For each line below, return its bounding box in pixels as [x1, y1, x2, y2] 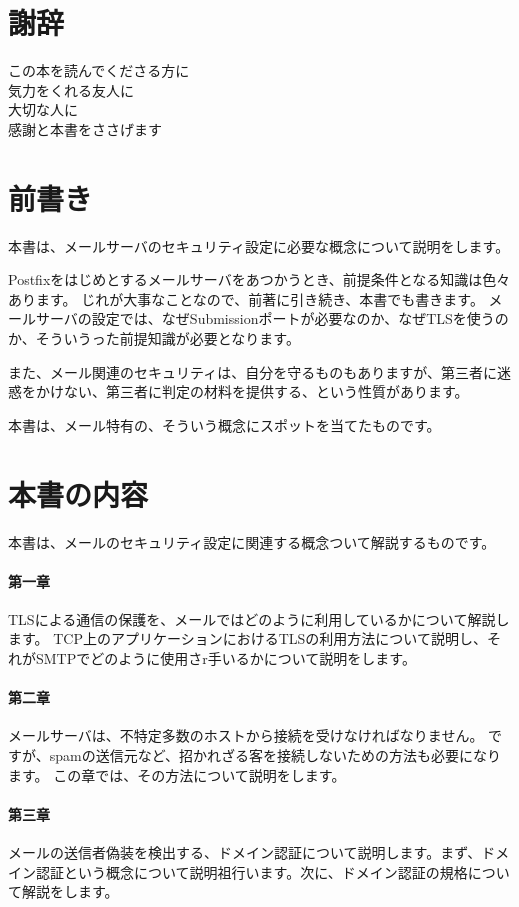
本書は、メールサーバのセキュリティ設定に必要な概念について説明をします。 [8, 235, 510, 256]
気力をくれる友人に [8, 79, 134, 100]
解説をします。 [21, 881, 119, 902]
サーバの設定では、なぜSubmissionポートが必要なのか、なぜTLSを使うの [35, 308, 509, 329]
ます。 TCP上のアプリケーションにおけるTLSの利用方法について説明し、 [8, 628, 487, 649]
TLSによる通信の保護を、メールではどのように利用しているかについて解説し [8, 608, 510, 629]
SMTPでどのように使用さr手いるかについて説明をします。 [35, 648, 416, 669]
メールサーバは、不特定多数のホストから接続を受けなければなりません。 [8, 725, 484, 746]
